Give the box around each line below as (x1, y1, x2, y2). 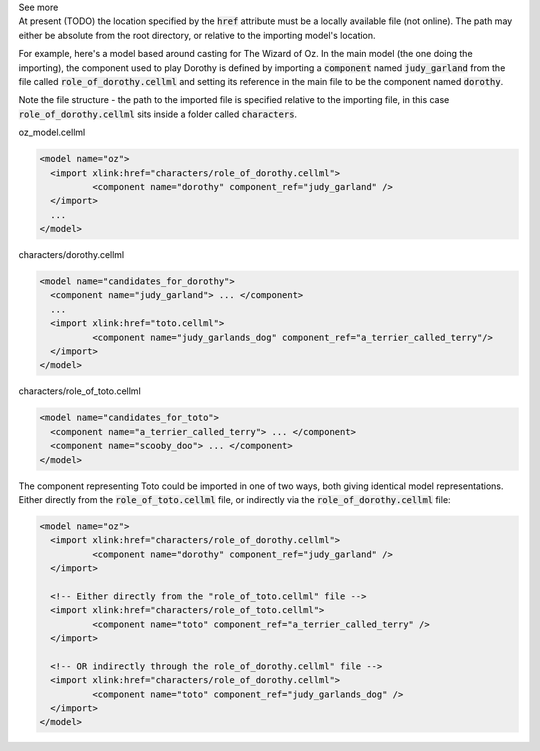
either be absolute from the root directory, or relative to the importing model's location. (18, 29, 376, 41)
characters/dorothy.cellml (18, 249, 125, 261)
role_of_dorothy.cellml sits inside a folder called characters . (18, 108, 298, 120)
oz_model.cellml (18, 126, 86, 139)
